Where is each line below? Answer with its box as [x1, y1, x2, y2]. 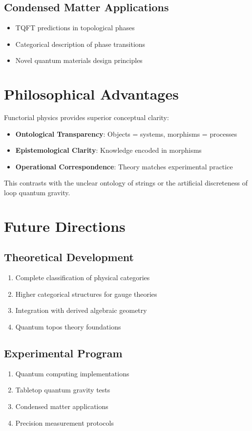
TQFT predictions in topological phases [15, 22, 135, 33]
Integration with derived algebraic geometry [15, 305, 147, 315]
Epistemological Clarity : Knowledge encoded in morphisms [15, 145, 202, 155]
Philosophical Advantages [4, 84, 179, 104]
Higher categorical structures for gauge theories [15, 288, 157, 299]
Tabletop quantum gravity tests [15, 385, 110, 395]
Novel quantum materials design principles [15, 55, 143, 65]
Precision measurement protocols [15, 417, 114, 428]
